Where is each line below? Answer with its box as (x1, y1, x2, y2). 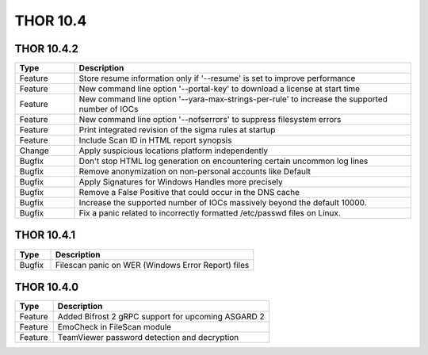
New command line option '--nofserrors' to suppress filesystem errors (78, 114, 342, 125)
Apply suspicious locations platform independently (78, 145, 269, 156)
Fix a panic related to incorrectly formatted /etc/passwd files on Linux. (78, 208, 341, 219)
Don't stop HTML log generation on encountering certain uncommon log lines (78, 155, 369, 166)
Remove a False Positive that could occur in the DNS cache (78, 187, 300, 198)
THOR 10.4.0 (14, 281, 79, 293)
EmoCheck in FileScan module (57, 322, 172, 333)
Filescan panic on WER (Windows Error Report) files (55, 259, 250, 270)
